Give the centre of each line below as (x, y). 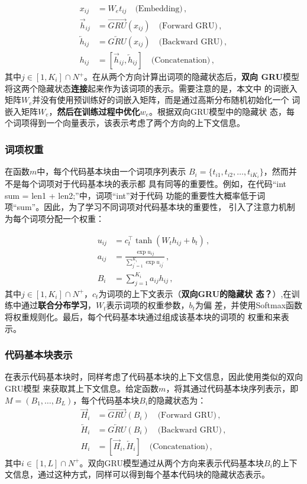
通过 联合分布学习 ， (58, 305)
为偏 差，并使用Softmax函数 (249, 305)
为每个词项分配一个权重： (54, 219)
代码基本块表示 (39, 355)
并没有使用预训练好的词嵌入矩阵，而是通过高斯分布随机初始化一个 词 (166, 100)
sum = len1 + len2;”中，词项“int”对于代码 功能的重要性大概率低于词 (135, 195)
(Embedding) (159, 9)
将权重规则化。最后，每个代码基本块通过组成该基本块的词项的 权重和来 (143, 316)
